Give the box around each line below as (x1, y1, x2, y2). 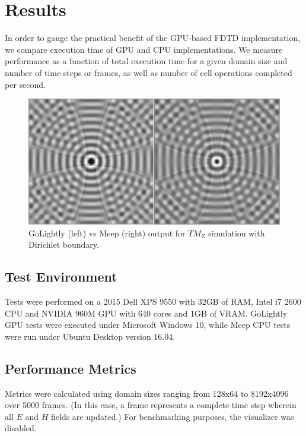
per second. (5, 78, 46, 90)
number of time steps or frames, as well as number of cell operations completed (5, 66, 292, 78)
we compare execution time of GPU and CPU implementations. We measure (5, 43, 283, 55)
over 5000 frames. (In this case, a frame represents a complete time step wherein (5, 399, 297, 411)
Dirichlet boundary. (28, 238, 99, 251)
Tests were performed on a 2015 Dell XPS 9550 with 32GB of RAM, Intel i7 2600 (5, 295, 301, 308)
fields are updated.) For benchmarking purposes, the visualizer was (51, 410, 294, 422)
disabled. (5, 422, 37, 434)
